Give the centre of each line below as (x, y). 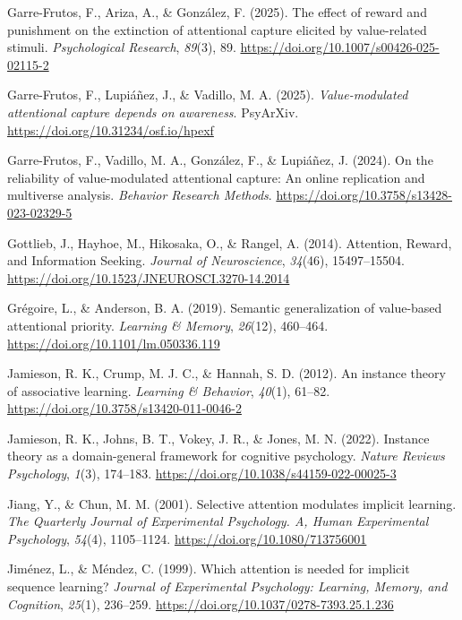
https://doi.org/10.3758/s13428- (364, 195)
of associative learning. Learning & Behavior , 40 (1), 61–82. (169, 390)
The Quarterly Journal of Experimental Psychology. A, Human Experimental (218, 521)
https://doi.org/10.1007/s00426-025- (340, 47)
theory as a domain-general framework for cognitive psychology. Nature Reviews (226, 456)
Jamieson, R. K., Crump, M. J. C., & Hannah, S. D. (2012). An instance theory (227, 373)
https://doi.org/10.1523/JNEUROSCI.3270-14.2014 (149, 277)
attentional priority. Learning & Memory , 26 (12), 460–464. (168, 325)
